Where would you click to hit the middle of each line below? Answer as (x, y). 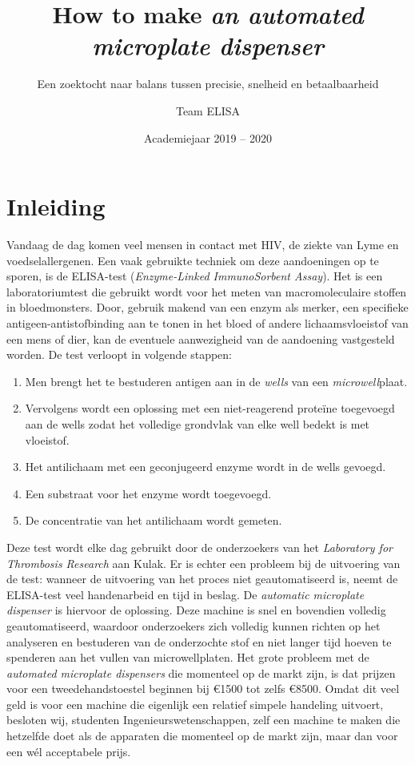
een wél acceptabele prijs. (69, 751)
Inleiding (56, 206)
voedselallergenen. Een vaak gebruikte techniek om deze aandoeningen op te (193, 260)
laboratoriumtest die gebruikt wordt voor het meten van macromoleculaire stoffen (207, 291)
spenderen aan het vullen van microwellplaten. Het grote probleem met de (188, 657)
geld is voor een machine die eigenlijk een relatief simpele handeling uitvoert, (195, 704)
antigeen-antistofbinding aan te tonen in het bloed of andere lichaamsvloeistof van (207, 323)
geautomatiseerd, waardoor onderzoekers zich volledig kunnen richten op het (194, 625)
